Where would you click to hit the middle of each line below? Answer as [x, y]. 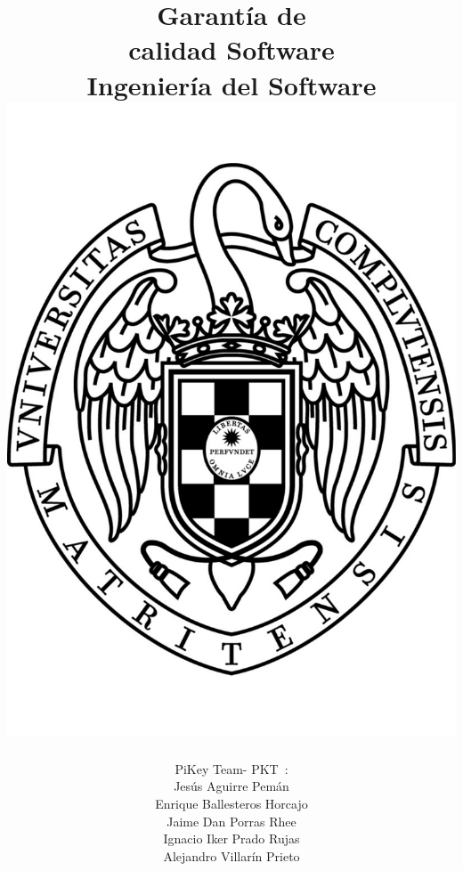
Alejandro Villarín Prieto [231, 855]
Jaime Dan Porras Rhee [231, 821]
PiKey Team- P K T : [231, 768]
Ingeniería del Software [231, 84]
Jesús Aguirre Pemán [231, 786]
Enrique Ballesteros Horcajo [231, 804]
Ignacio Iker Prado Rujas [231, 838]
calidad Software [231, 49]
